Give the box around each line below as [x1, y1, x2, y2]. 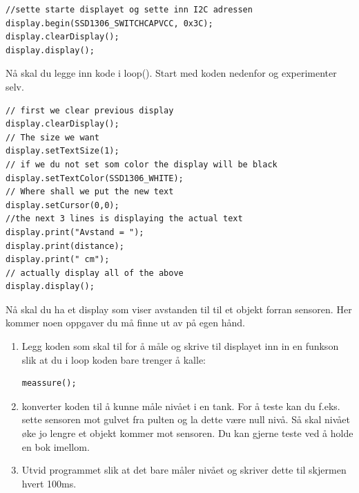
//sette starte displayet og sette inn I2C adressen [6, 5, 253, 15]
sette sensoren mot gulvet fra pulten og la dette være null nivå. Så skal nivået [21, 412, 351, 427]
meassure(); [21, 378, 77, 389]
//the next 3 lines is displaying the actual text [6, 214, 243, 224]
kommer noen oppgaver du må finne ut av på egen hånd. [6, 315, 245, 330]
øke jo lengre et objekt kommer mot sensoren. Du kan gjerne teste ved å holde [21, 426, 353, 440]
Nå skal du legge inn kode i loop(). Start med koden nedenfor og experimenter [6, 66, 337, 80]
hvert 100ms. [21, 476, 77, 490]
